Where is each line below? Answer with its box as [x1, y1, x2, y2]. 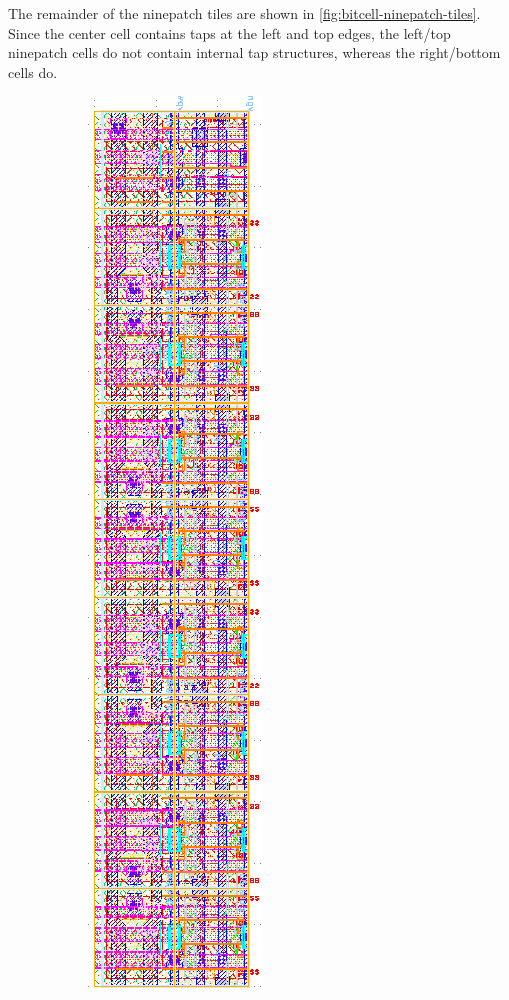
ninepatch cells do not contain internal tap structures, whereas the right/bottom [8, 42, 501, 63]
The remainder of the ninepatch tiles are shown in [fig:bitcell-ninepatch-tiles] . [8, 3, 481, 23]
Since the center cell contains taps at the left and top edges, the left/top [8, 22, 451, 43]
